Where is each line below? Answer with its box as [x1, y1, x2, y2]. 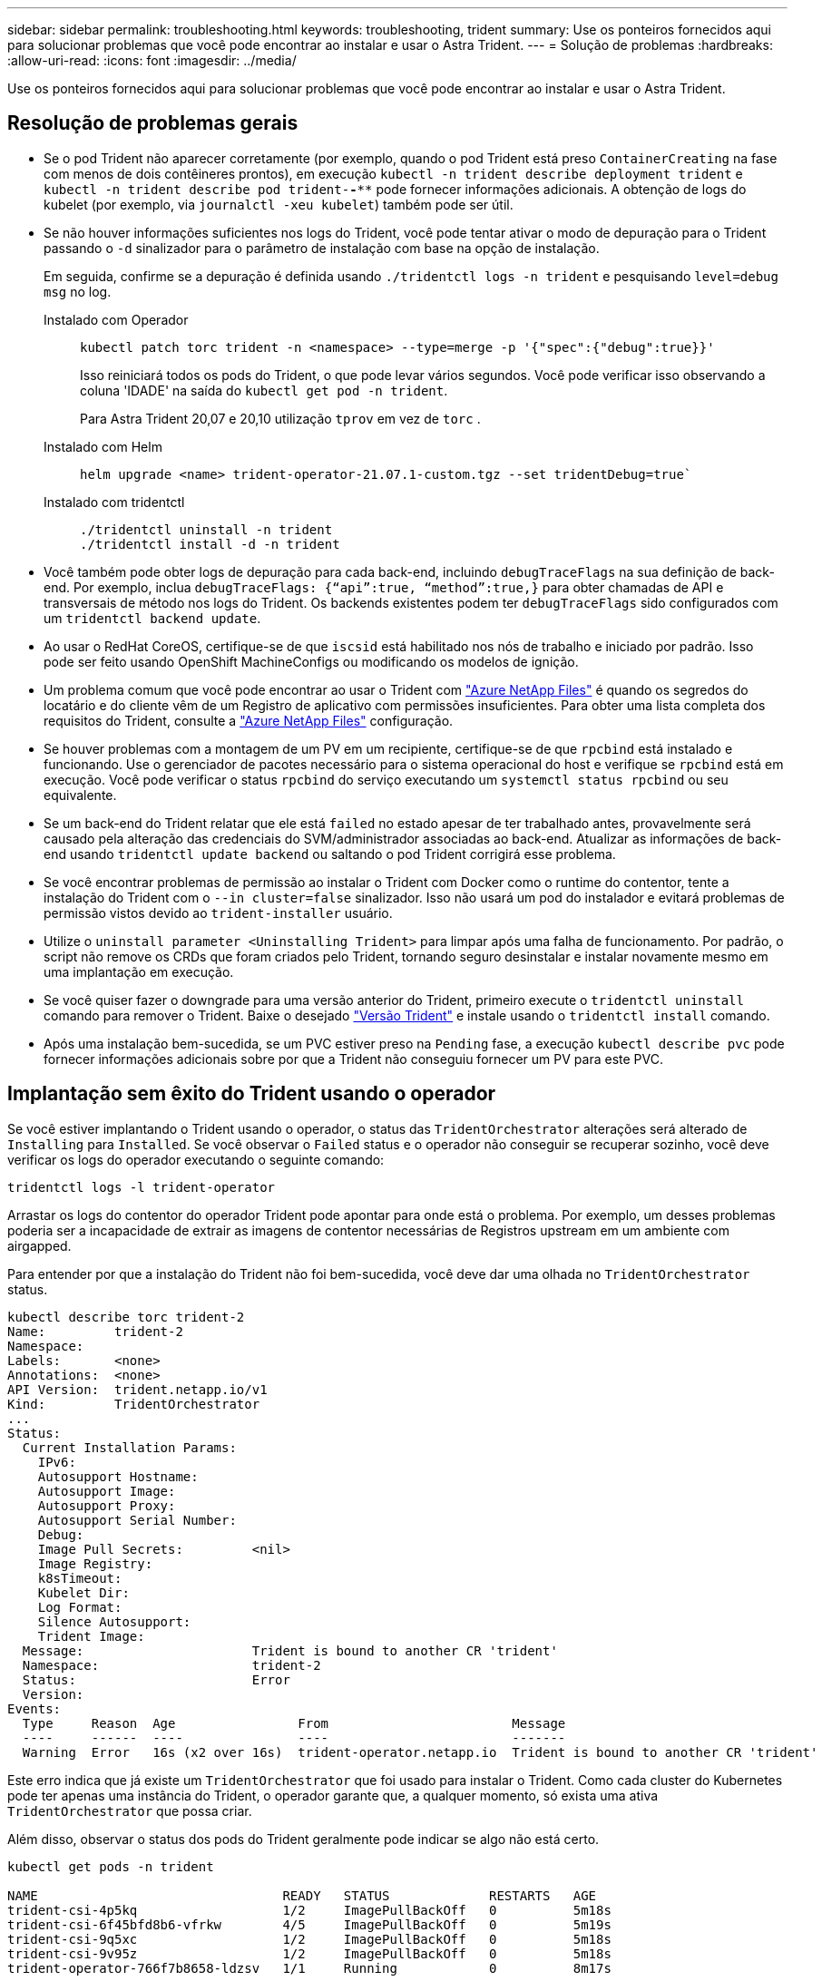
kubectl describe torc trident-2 [7, 1309, 245, 1324]
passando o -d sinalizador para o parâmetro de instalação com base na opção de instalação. [44, 239, 600, 256]
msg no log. [44, 283, 112, 299]
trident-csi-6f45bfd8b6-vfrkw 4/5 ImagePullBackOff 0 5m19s [7, 1917, 612, 1932]
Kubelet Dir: [37, 1585, 130, 1600]
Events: [7, 1701, 62, 1716]
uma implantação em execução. [44, 963, 234, 980]
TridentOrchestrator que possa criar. [7, 1802, 252, 1819]
